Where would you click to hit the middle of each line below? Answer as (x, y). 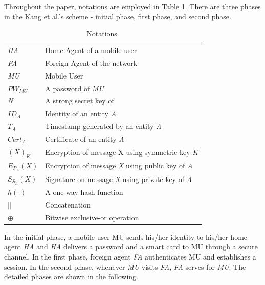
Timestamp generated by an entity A (103, 126)
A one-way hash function (84, 192)
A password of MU (74, 88)
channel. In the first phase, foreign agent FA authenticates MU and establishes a (130, 257)
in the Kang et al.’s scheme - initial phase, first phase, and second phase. (118, 16)
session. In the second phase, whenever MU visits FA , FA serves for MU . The (125, 266)
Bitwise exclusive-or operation (92, 217)
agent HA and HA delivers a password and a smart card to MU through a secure (131, 247)
